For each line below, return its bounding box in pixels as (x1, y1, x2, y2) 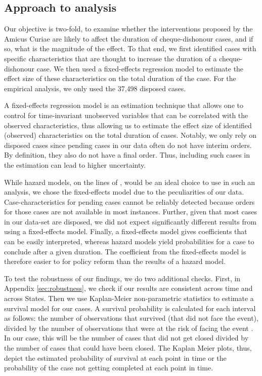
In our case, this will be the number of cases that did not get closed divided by (4, 332, 249, 343)
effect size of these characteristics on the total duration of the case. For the (4, 73, 236, 84)
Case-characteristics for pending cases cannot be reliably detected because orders (4, 196, 255, 207)
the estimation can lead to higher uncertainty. (4, 159, 146, 170)
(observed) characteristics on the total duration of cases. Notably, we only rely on (4, 130, 257, 140)
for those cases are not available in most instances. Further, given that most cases (4, 206, 257, 217)
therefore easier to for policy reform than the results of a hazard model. (4, 256, 226, 267)
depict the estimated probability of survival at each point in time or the (4, 352, 227, 363)
